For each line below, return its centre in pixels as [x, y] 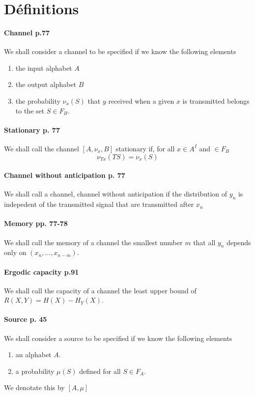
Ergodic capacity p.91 [42, 271]
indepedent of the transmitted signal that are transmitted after [99, 204]
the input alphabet [44, 68]
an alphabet [33, 354]
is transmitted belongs [216, 100]
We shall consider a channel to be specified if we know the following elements [120, 51]
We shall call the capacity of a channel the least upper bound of [100, 290]
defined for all [100, 371]
